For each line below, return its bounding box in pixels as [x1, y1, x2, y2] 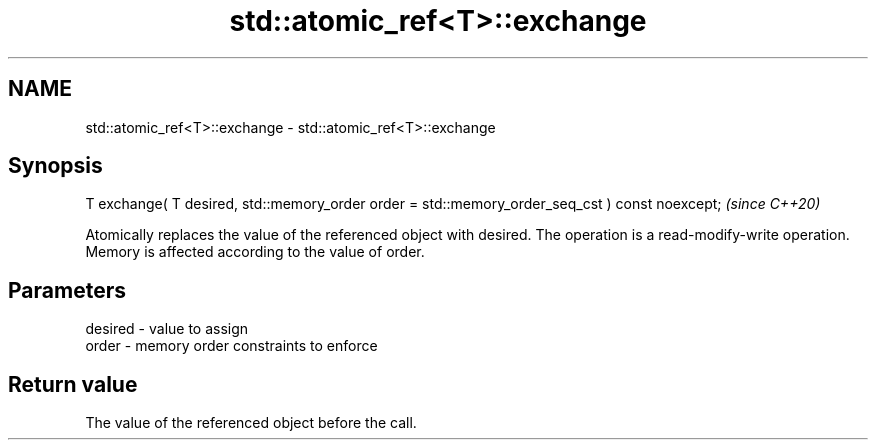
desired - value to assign [85, 320, 249, 338]
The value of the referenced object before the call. [85, 414, 417, 432]
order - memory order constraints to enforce [85, 337, 378, 355]
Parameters [8, 277, 126, 303]
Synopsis [8, 153, 103, 179]
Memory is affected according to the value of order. [85, 243, 425, 261]
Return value [8, 371, 138, 397]
